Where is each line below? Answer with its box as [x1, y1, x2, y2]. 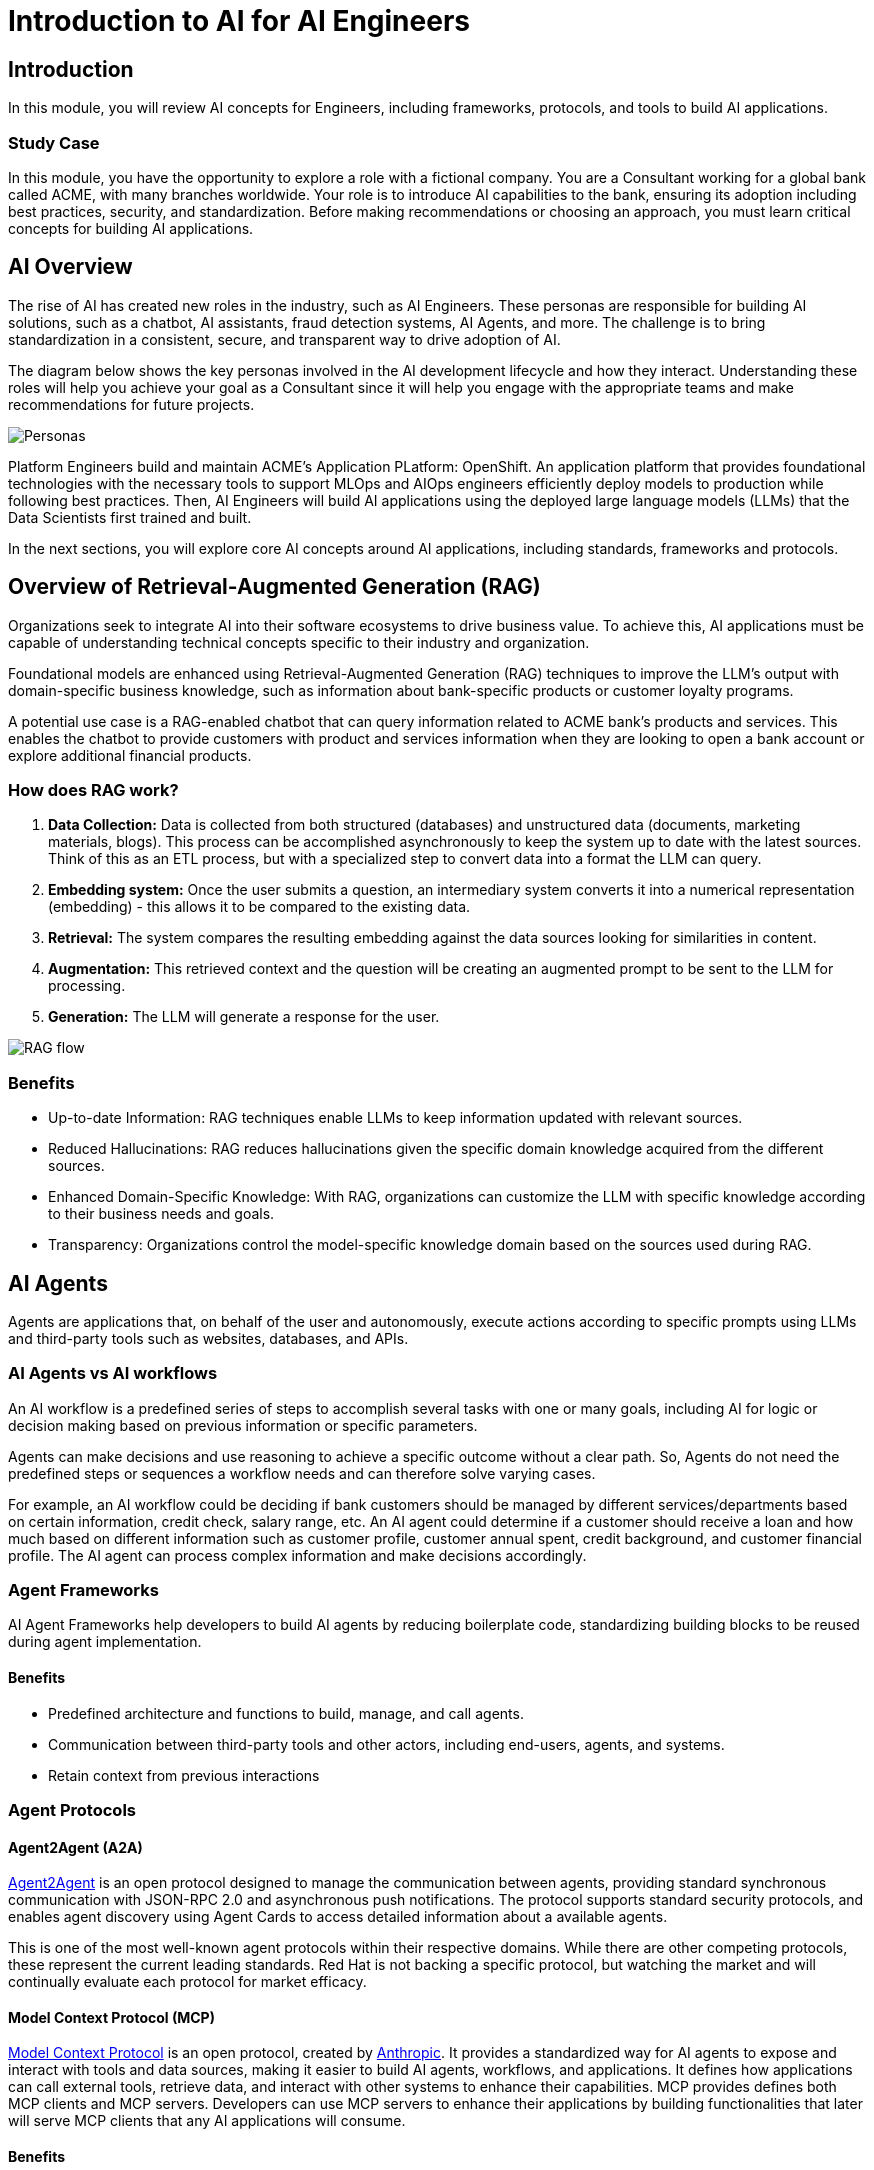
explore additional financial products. [8, 746, 252, 764]
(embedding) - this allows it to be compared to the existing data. [48, 898, 471, 916]
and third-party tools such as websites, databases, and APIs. [8, 1329, 409, 1347]
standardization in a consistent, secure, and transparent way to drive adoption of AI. [8, 330, 561, 348]
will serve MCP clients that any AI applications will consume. [8, 2112, 406, 2130]
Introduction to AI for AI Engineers [8, 4, 470, 38]
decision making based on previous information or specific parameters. [8, 1416, 478, 1434]
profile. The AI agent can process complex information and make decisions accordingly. [8, 1546, 587, 1564]
